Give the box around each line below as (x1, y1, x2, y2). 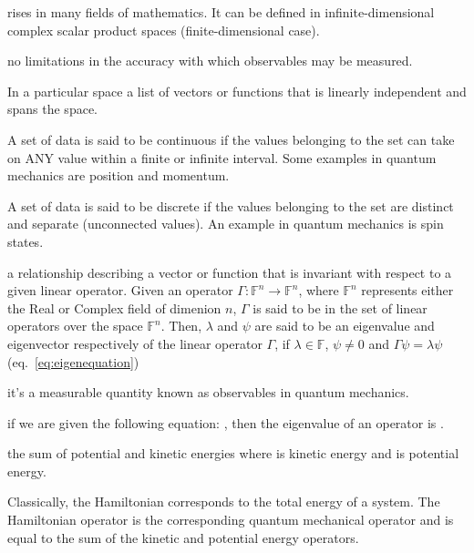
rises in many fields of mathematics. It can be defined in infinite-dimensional (7, 3, 435, 21)
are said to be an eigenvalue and (254, 316, 435, 335)
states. (7, 231, 44, 251)
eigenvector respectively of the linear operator (7, 333, 263, 353)
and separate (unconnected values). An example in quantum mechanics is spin (7, 214, 444, 233)
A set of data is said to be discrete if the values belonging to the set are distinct (7, 196, 454, 215)
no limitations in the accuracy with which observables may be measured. (7, 51, 413, 70)
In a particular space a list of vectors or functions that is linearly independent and (7, 81, 467, 100)
